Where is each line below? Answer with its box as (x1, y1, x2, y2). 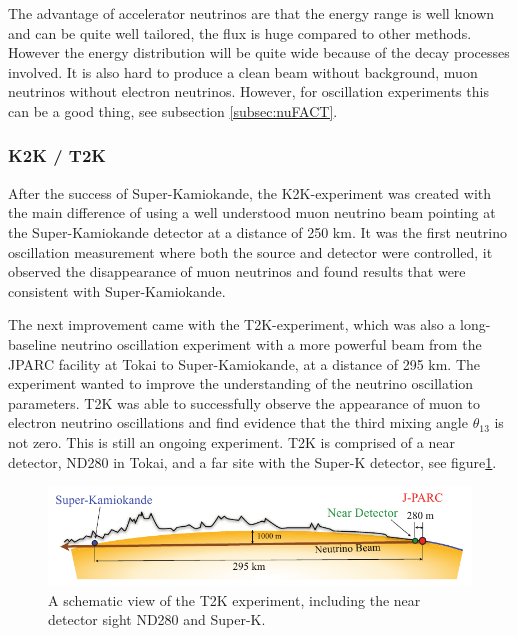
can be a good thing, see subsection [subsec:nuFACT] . (8, 100, 338, 121)
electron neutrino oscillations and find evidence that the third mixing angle (8, 412, 468, 433)
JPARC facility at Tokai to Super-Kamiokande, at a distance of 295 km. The (8, 353, 481, 374)
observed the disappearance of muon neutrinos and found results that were (8, 261, 466, 282)
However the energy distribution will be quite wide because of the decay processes (8, 42, 510, 63)
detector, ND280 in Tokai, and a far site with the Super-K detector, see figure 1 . (8, 451, 497, 472)
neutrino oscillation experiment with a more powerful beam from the (60, 333, 482, 354)
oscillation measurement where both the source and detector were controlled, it (8, 241, 493, 262)
